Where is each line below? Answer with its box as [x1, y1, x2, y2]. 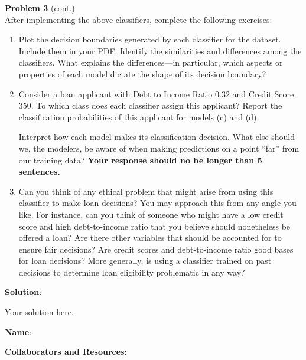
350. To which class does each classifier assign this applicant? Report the [18, 99, 282, 112]
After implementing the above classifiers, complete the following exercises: [5, 13, 272, 25]
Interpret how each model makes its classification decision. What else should [18, 130, 295, 143]
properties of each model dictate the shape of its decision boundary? [18, 67, 266, 80]
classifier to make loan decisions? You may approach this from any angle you [18, 197, 297, 209]
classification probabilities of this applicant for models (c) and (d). [18, 110, 259, 123]
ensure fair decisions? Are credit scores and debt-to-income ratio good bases [18, 243, 294, 255]
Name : [5, 325, 32, 338]
